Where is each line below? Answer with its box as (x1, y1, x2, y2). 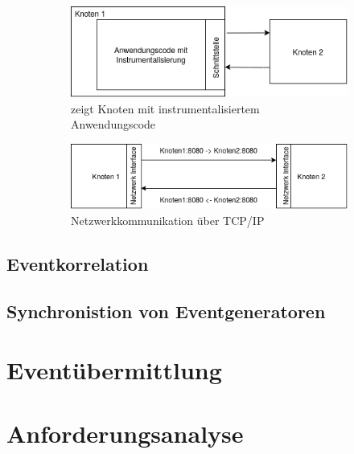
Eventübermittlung (6, 354, 222, 387)
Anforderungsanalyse (6, 416, 244, 449)
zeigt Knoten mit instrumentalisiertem (71, 100, 260, 117)
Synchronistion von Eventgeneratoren (6, 298, 326, 323)
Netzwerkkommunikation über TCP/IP (71, 212, 265, 229)
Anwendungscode (71, 116, 156, 133)
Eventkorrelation (6, 252, 149, 276)
